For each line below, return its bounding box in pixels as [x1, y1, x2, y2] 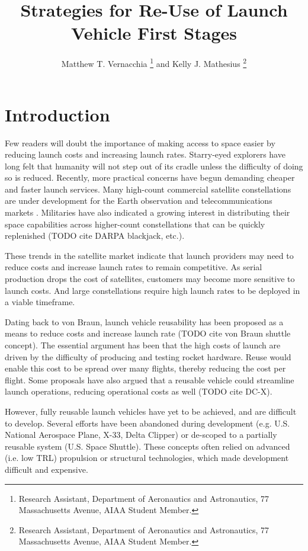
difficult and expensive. [5, 463, 88, 475]
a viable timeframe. [5, 296, 75, 308]
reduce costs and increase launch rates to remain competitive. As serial [5, 261, 262, 273]
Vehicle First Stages [70, 21, 237, 45]
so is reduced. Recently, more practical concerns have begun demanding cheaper [5, 171, 295, 184]
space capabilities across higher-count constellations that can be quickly [5, 217, 265, 230]
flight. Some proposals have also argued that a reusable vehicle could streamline [5, 373, 294, 386]
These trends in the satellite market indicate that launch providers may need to [5, 249, 294, 261]
